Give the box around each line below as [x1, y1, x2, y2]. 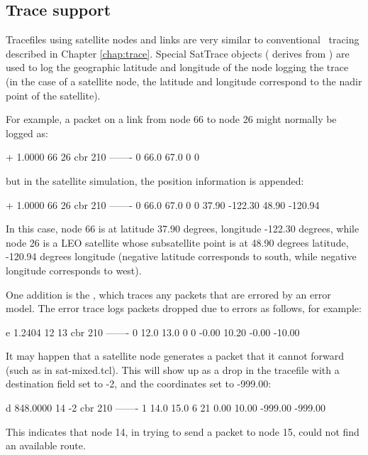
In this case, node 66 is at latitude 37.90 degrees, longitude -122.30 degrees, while [6, 221, 359, 236]
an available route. [6, 438, 86, 453]
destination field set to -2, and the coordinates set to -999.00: [6, 376, 272, 391]
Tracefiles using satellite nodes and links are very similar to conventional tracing [6, 32, 359, 47]
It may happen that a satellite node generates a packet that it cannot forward [6, 348, 345, 363]
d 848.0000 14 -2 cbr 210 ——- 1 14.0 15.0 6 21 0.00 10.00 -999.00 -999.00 [6, 400, 326, 415]
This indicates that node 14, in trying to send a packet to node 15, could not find [6, 424, 359, 439]
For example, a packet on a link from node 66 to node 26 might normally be [6, 112, 337, 127]
